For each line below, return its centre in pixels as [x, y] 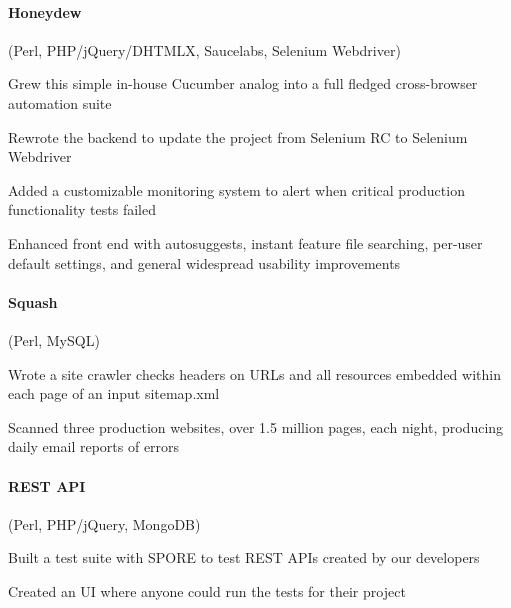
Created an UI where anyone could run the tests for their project [207, 590]
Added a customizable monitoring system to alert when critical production [236, 189]
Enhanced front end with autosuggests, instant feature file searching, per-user [245, 242]
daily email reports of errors [94, 446]
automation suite [60, 102]
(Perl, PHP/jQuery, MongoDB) [104, 523]
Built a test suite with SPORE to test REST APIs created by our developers [244, 557]
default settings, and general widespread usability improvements [204, 262]
